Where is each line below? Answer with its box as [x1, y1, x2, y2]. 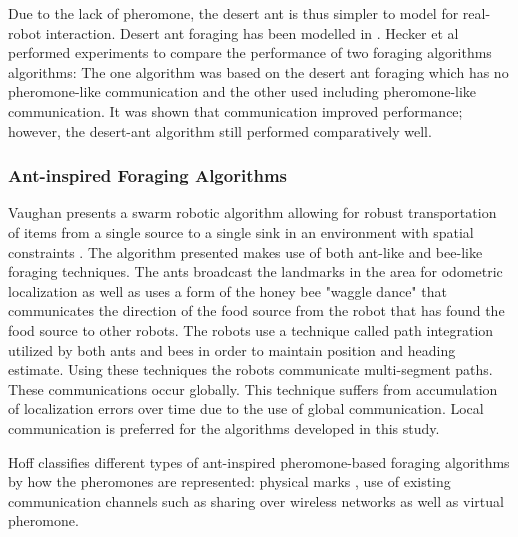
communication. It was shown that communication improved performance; [8, 100, 463, 121]
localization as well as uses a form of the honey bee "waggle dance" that [8, 280, 447, 301]
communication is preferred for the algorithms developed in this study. [8, 417, 440, 438]
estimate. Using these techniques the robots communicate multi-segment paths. [8, 359, 493, 380]
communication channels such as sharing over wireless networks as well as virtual [8, 490, 504, 511]
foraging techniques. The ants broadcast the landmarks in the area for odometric [8, 261, 503, 282]
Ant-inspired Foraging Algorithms [8, 163, 288, 188]
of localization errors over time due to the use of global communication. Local [8, 398, 484, 419]
